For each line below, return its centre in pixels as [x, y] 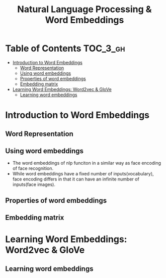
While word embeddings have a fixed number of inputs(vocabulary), [83, 174]
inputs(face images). [34, 184]
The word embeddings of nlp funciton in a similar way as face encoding [87, 163]
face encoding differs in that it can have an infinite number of [76, 179]
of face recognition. [33, 168]
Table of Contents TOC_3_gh [65, 49]
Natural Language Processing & [85, 9]
